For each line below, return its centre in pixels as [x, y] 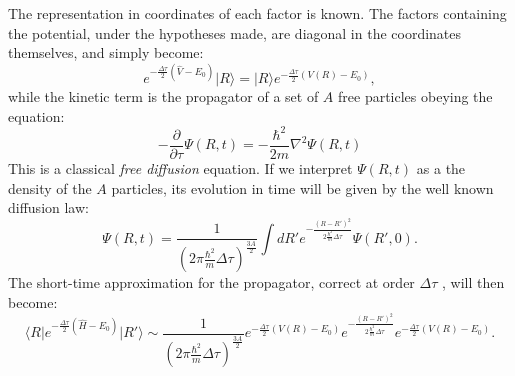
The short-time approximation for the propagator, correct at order [211, 282]
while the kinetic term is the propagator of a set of [163, 96]
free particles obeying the [415, 96]
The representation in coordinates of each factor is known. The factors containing [257, 13]
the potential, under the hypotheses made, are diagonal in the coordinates [235, 32]
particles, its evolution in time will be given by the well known [302, 187]
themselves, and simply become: [106, 52]
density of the [50, 187]
